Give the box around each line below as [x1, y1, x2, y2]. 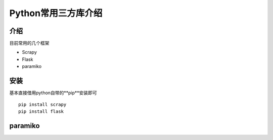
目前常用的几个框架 [9, 40, 50, 46]
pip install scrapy [18, 101, 67, 107]
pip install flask [18, 108, 64, 114]
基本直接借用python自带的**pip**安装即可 [9, 90, 97, 96]
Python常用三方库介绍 [9, 8, 103, 19]
